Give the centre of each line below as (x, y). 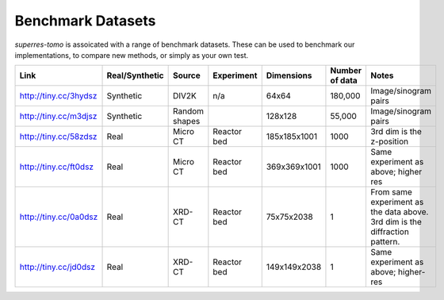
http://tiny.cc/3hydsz (58, 96)
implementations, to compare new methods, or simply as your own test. (132, 55)
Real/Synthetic (135, 75)
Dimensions (289, 75)
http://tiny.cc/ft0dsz (57, 167)
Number (346, 71)
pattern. (385, 242)
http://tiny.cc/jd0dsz (57, 267)
